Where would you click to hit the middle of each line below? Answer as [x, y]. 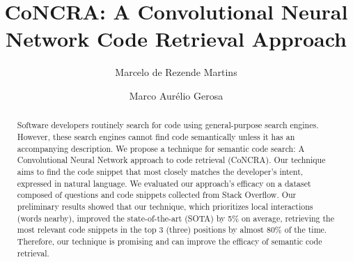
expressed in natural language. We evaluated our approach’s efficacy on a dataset [164, 183]
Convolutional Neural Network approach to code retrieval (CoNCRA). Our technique [171, 160]
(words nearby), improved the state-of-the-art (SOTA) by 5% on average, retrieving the [175, 218]
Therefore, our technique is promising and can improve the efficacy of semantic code [170, 241]
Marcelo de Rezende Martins [176, 72]
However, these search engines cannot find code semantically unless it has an [156, 136]
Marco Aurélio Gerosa [176, 95]
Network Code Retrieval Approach [176, 39]
